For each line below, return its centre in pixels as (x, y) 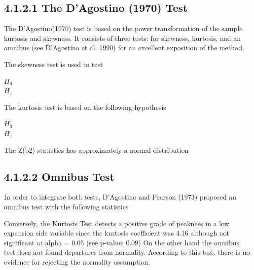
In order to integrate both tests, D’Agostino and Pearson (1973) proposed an (120, 197)
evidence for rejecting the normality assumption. (77, 261)
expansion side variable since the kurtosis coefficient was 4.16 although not (117, 233)
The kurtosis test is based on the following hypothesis (85, 107)
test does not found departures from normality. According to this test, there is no (127, 252)
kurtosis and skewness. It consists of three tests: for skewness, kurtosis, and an (122, 38)
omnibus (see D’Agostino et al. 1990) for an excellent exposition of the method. (124, 48)
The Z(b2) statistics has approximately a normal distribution (96, 150)
